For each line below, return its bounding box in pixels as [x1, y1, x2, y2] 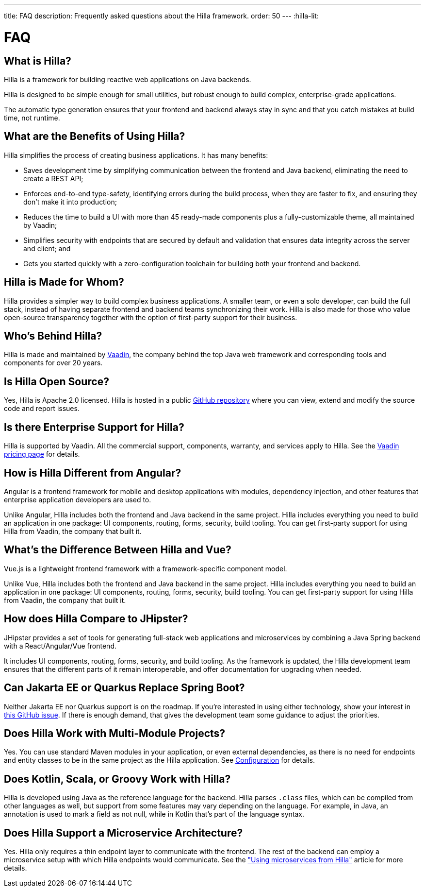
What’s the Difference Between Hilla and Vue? [4, 544, 231, 556]
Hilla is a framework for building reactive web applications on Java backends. [4, 75, 251, 84]
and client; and [23, 244, 71, 253]
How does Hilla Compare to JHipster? [4, 613, 188, 625]
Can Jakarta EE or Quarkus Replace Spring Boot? [4, 682, 245, 694]
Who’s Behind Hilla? [4, 330, 102, 343]
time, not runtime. [4, 113, 60, 122]
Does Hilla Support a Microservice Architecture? [4, 826, 243, 839]
